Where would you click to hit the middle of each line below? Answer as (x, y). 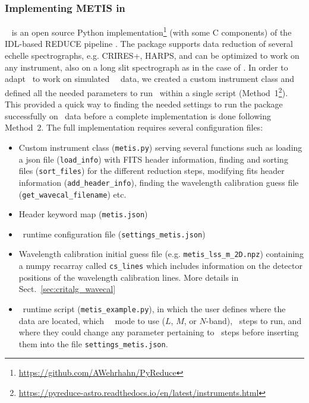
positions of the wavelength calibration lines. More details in (129, 277)
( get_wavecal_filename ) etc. (72, 194)
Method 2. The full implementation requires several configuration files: (134, 127)
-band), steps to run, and (254, 320)
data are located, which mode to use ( (92, 320)
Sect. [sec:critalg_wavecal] (67, 289)
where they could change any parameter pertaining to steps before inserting (159, 332)
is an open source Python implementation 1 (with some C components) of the (152, 31)
